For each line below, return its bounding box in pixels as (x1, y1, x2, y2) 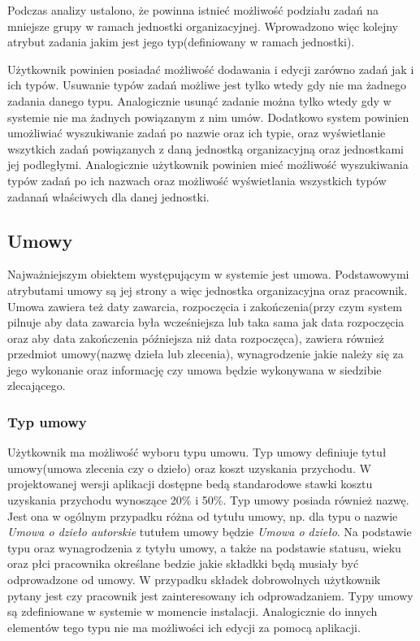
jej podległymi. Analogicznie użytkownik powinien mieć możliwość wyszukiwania (7, 156, 409, 173)
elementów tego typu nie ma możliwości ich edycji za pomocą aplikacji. (7, 618, 361, 635)
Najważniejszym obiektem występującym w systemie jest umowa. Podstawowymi (7, 266, 409, 283)
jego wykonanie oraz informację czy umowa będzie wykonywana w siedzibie (7, 361, 382, 378)
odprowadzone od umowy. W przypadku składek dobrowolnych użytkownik (7, 571, 381, 588)
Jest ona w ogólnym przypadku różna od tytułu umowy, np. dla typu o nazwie (7, 507, 398, 524)
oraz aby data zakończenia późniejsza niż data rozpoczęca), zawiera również (7, 329, 384, 346)
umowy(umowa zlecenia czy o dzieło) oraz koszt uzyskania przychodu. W (7, 459, 371, 476)
